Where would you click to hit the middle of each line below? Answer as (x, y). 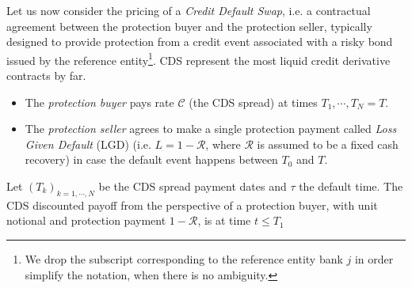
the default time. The (351, 186)
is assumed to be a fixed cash (328, 144)
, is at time (224, 220)
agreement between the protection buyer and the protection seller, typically (189, 26)
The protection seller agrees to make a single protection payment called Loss (211, 129)
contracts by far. (46, 76)
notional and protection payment (86, 220)
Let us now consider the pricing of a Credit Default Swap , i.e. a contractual (189, 10)
